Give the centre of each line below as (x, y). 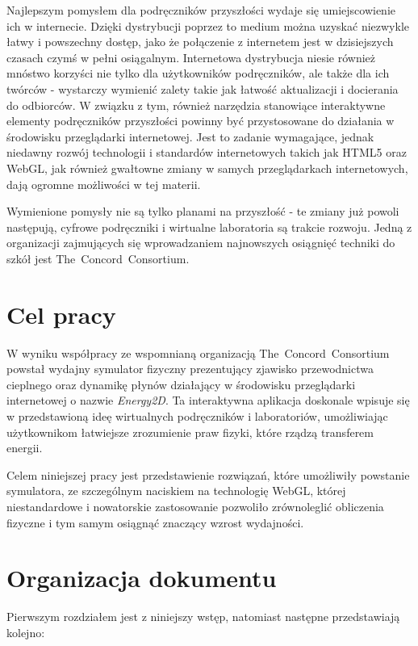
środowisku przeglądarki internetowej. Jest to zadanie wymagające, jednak (190, 136)
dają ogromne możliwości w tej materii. (104, 184)
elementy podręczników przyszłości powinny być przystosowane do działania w (201, 121)
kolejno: (26, 632)
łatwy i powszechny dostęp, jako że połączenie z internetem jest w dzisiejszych (200, 42)
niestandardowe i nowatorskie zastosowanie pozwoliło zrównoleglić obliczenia (195, 506)
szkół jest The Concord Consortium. (98, 258)
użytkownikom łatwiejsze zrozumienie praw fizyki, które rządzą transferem (190, 432)
